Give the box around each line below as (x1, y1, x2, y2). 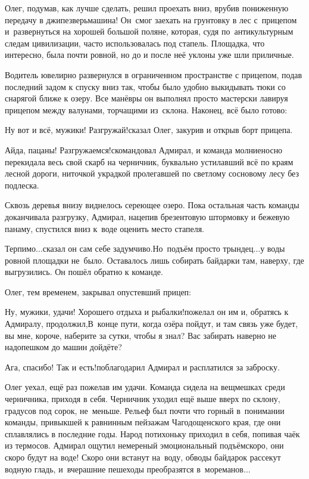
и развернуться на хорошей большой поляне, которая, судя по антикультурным (5, 25, 294, 38)
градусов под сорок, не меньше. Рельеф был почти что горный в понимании (5, 404, 285, 416)
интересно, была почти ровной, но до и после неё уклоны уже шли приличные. (5, 48, 294, 61)
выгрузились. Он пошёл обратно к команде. (5, 265, 163, 278)
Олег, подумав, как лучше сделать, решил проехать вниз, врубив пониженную (5, 2, 289, 14)
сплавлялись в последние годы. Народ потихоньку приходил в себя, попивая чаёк (5, 427, 300, 440)
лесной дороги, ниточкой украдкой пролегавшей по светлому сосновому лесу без (5, 167, 299, 180)
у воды (260, 242, 285, 255)
